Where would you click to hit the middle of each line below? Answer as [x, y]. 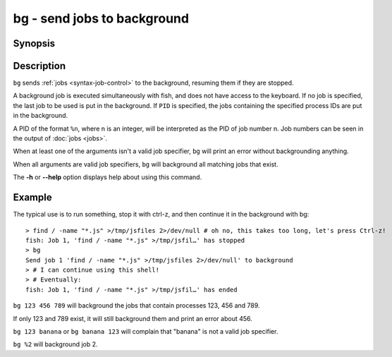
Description [39, 66]
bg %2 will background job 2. [55, 344]
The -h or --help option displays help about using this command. [108, 177]
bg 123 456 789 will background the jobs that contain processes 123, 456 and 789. [136, 305]
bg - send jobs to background [101, 18]
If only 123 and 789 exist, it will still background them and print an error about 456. [133, 318]
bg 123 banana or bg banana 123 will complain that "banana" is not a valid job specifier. [146, 332]
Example [32, 198]
